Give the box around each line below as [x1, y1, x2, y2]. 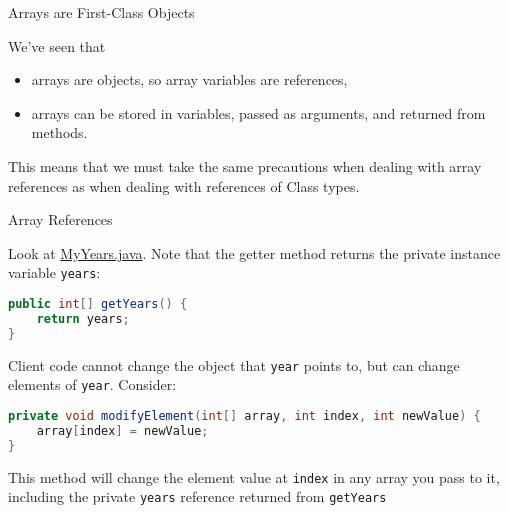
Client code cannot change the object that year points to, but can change [8, 354, 460, 375]
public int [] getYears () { [8, 297, 188, 311]
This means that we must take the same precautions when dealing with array [8, 155, 482, 176]
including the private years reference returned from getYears [8, 486, 387, 507]
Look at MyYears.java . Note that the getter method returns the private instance [8, 242, 501, 263]
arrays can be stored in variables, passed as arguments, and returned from [31, 102, 486, 123]
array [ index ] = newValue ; [36, 423, 209, 438]
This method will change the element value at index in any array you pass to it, [8, 466, 500, 487]
